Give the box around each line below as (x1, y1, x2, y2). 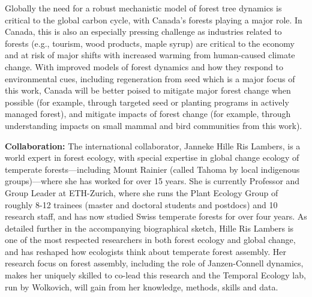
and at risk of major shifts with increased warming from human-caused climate (5, 49, 295, 61)
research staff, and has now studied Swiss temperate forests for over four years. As (5, 210, 307, 223)
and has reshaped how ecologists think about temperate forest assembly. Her (5, 245, 286, 257)
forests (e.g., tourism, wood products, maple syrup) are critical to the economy (5, 37, 295, 49)
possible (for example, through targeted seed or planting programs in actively (5, 95, 289, 108)
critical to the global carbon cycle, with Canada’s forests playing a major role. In (5, 13, 302, 26)
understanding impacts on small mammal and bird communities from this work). (5, 119, 302, 131)
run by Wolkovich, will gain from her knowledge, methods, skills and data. (5, 280, 278, 293)
